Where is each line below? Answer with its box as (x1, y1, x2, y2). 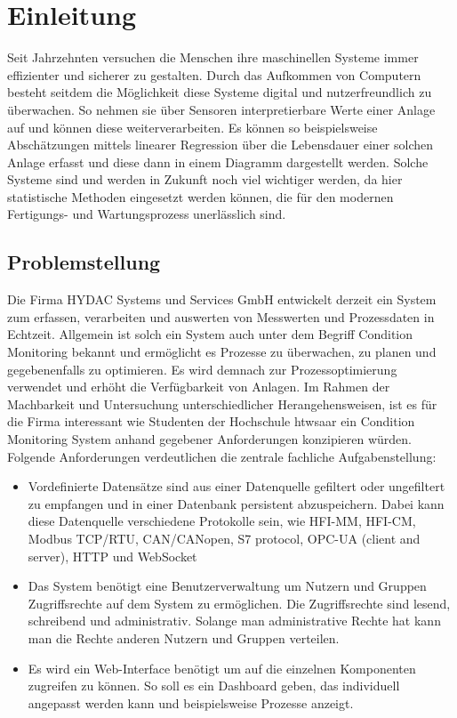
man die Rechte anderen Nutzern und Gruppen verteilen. (28, 628, 340, 647)
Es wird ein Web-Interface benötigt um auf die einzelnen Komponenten (28, 658, 416, 677)
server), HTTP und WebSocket (28, 546, 197, 565)
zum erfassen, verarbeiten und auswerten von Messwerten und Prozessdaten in (7, 307, 435, 326)
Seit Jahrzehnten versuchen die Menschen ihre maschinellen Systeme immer (7, 48, 419, 67)
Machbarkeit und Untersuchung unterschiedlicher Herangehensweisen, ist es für (7, 394, 437, 413)
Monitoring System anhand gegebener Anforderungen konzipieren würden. (7, 430, 412, 448)
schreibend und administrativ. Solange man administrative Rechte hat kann (28, 611, 441, 630)
